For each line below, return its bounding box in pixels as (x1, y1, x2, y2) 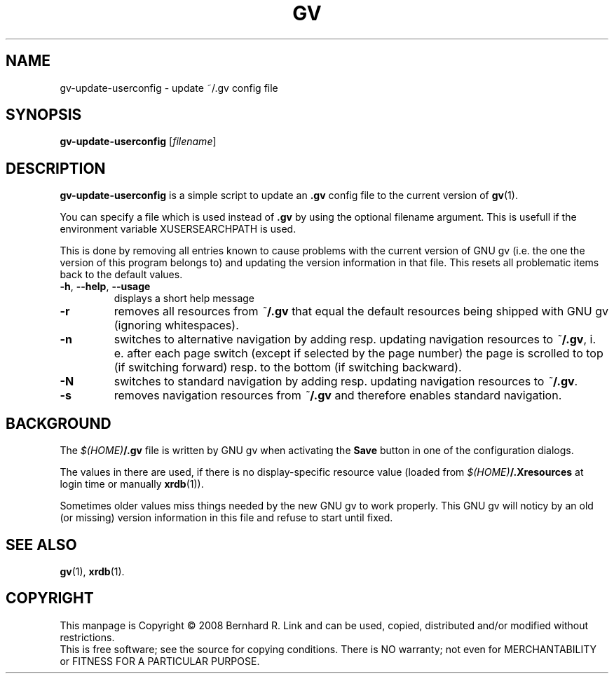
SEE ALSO (6, 535, 77, 554)
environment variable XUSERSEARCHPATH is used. (60, 223, 296, 235)
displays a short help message (114, 292, 254, 305)
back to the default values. (60, 268, 183, 281)
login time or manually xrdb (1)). (60, 478, 204, 491)
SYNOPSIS (6, 106, 82, 124)
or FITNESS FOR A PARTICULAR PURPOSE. (60, 654, 260, 667)
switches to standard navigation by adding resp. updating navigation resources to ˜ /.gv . (114, 374, 578, 389)
